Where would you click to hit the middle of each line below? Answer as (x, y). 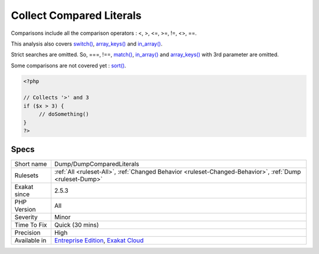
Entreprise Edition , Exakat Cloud (99, 240)
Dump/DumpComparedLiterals (97, 164)
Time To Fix (31, 224)
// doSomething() (64, 114)
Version (25, 209)
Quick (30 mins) (77, 224)
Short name (31, 164)
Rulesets (26, 175)
